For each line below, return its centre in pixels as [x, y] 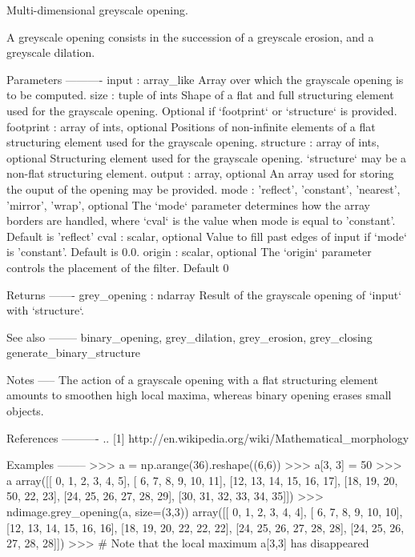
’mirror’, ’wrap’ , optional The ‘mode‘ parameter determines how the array [188, 204]
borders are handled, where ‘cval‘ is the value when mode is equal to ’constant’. [201, 220]
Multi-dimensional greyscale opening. [97, 10]
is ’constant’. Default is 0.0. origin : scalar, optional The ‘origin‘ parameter [189, 252]
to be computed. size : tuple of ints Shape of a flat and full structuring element [200, 95]
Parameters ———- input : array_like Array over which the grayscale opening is [205, 79]
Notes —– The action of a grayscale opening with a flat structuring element [192, 379]
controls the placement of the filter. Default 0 [118, 267]
